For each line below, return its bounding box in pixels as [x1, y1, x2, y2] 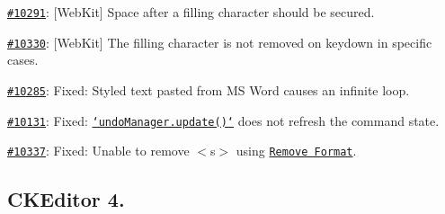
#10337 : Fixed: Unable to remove [7, 141, 190, 160]
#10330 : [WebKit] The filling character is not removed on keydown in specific [7, 32, 432, 51]
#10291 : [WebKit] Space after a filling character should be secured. [7, 3, 375, 21]
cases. [7, 50, 39, 69]
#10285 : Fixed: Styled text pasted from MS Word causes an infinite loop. [7, 80, 410, 99]
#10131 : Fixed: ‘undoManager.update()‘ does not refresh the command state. [7, 111, 440, 129]
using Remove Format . [236, 141, 357, 160]
